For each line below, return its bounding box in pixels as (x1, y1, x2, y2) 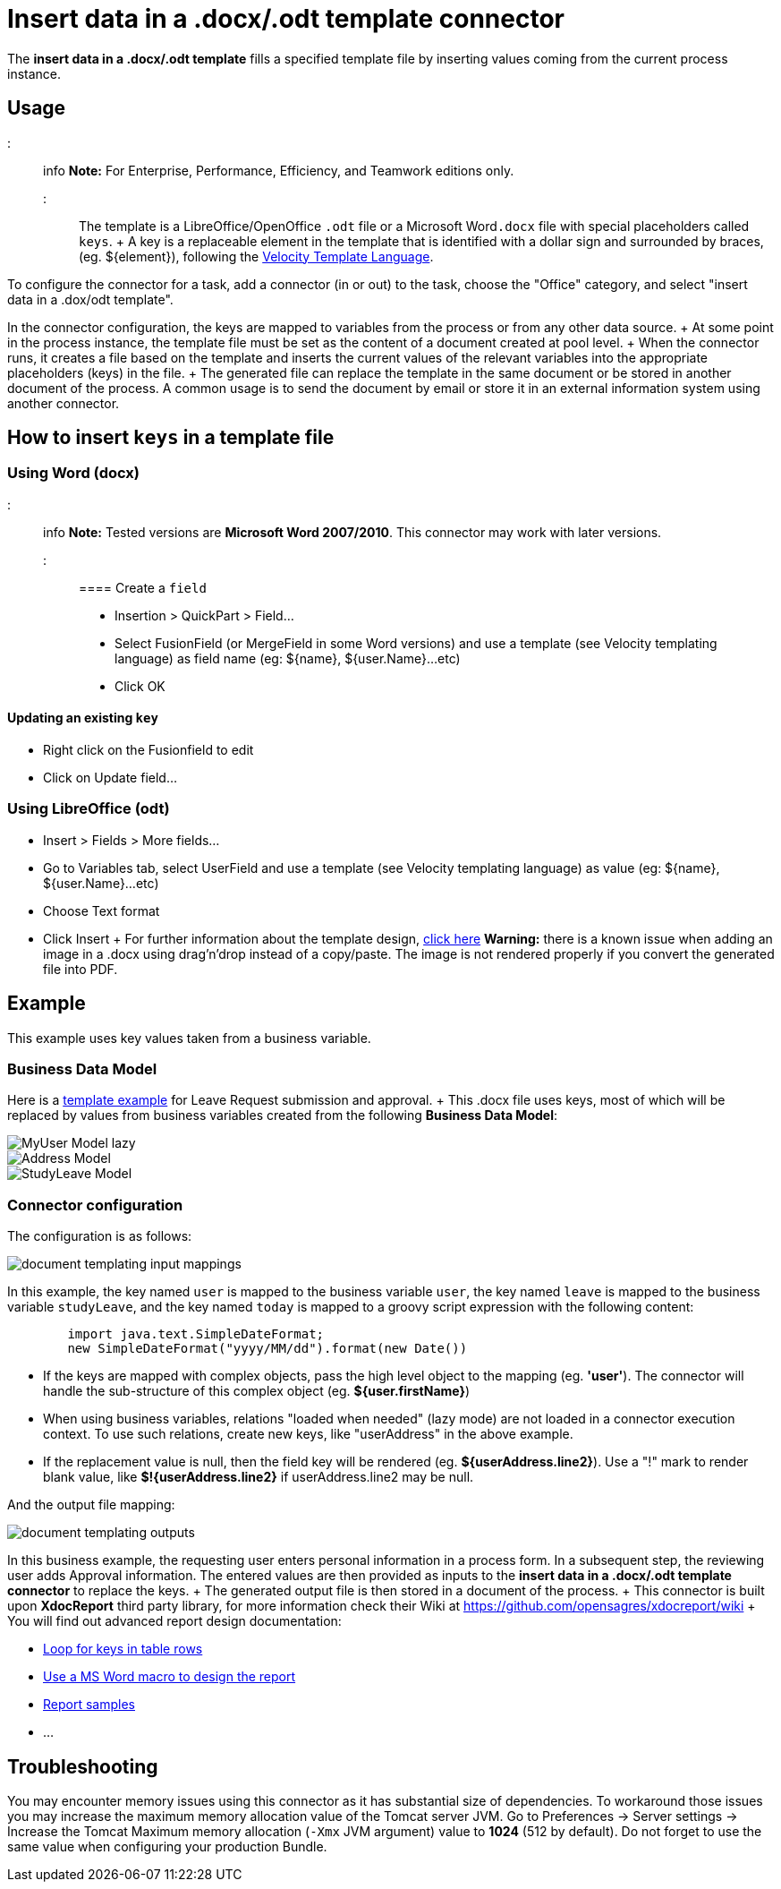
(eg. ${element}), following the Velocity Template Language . (79, 248, 434, 264)
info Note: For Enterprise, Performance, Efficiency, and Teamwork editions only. (43, 162, 514, 178)
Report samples (43, 1697, 135, 1713)
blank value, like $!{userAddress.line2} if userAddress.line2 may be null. (43, 1469, 474, 1485)
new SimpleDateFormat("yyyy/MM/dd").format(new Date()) (67, 1341, 468, 1356)
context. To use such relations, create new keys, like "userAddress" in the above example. (43, 1426, 573, 1442)
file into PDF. (43, 961, 118, 977)
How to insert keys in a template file (7, 426, 335, 449)
